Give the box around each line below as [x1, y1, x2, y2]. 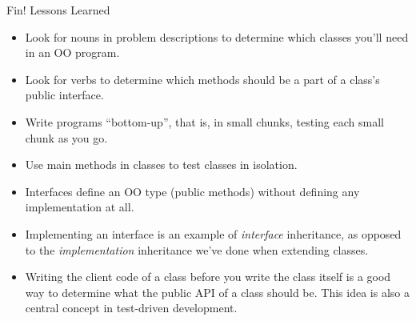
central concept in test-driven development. [25, 299, 238, 316]
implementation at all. [25, 199, 134, 215]
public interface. [25, 86, 104, 103]
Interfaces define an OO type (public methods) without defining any [25, 183, 360, 199]
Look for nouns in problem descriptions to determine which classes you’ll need [25, 28, 409, 45]
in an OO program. [25, 44, 120, 61]
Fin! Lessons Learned [6, 2, 110, 18]
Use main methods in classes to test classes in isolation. [25, 156, 298, 173]
